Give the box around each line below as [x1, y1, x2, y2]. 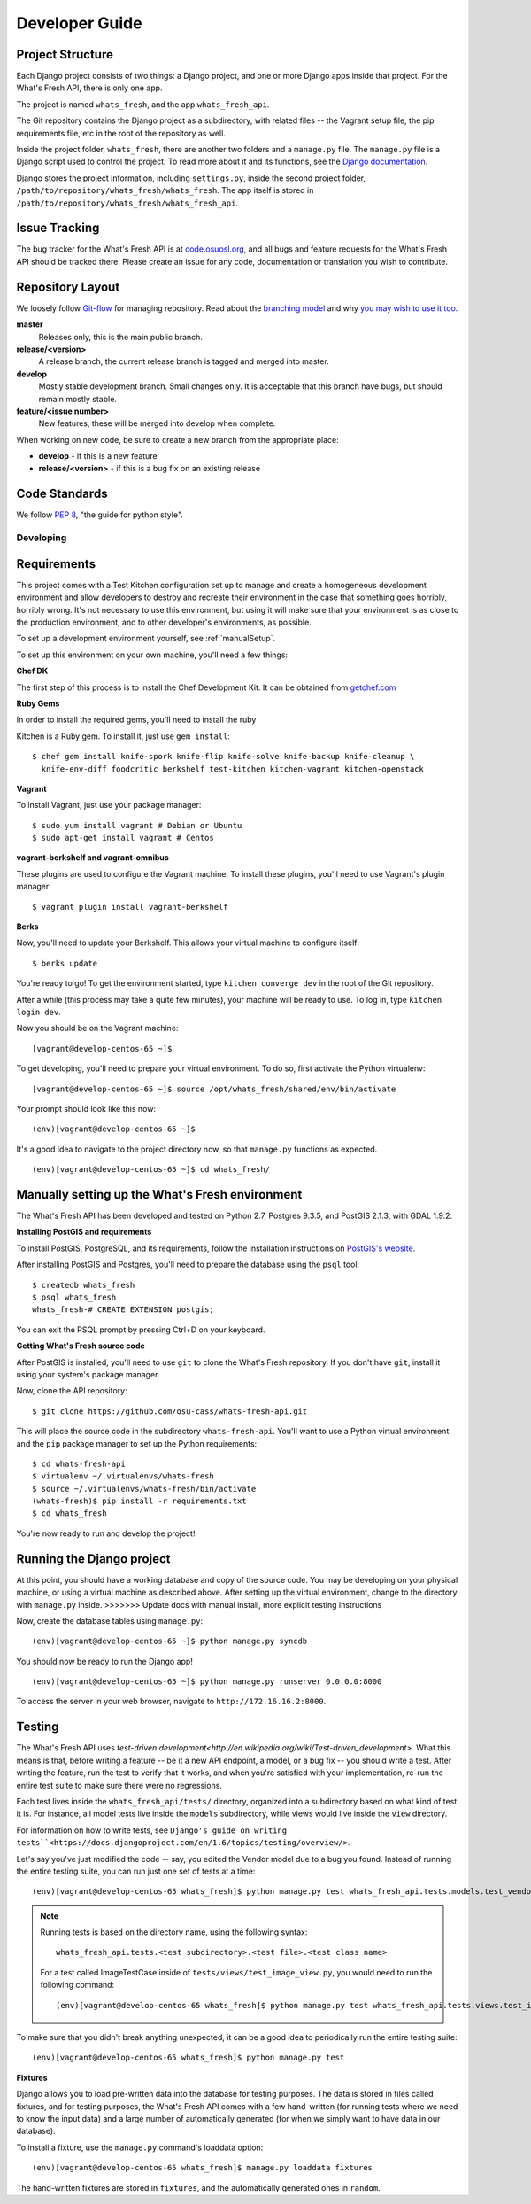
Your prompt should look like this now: [16, 1103, 157, 1114]
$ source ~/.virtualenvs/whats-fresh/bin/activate [32, 1484, 257, 1494]
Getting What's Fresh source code [16, 1340, 145, 1351]
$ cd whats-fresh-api [32, 1458, 126, 1469]
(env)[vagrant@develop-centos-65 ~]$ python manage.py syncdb [32, 1636, 308, 1647]
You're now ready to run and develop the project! [16, 1528, 196, 1539]
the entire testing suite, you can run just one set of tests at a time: [16, 1866, 256, 1876]
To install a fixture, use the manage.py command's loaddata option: [16, 2142, 264, 2153]
